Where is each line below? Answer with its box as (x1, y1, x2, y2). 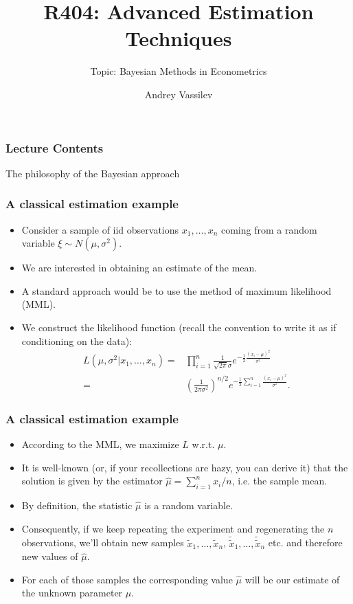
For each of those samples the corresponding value (21, 572, 233, 586)
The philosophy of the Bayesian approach (5, 166, 180, 180)
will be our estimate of (244, 572, 340, 586)
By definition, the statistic (21, 498, 133, 513)
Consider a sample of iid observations (21, 222, 179, 236)
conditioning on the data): (21, 333, 133, 348)
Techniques (125, 24, 232, 52)
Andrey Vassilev (144, 87, 213, 101)
